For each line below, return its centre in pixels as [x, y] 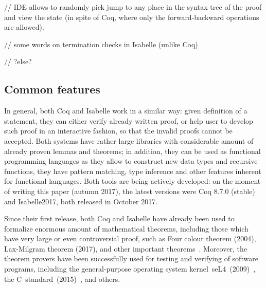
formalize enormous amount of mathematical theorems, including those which [126, 228]
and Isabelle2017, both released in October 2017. [81, 201]
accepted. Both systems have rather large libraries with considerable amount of [129, 140]
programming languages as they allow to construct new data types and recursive [131, 161]
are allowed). [24, 27]
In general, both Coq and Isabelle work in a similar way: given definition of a [126, 111]
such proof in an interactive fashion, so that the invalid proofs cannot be [118, 131]
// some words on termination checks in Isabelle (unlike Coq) [101, 44]
